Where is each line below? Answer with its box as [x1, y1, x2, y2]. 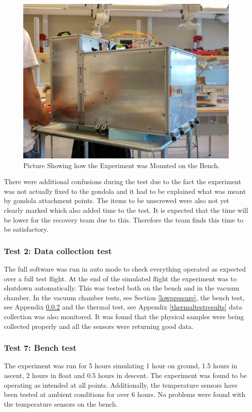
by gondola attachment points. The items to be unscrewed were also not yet [4, 195, 230, 206]
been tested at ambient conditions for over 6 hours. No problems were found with [4, 389, 246, 399]
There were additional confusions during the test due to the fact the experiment [4, 176, 241, 187]
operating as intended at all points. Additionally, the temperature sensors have [4, 379, 238, 390]
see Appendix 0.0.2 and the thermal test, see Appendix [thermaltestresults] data [4, 302, 242, 312]
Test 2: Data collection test [4, 244, 112, 257]
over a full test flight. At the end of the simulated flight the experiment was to [4, 273, 237, 283]
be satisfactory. [4, 224, 48, 234]
